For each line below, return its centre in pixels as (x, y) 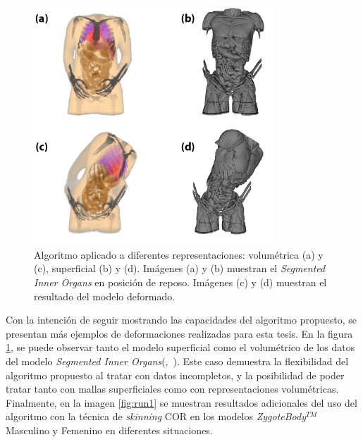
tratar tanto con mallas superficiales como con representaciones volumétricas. (172, 389)
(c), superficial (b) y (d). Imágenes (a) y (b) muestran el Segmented (180, 268)
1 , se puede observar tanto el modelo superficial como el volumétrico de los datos (180, 347)
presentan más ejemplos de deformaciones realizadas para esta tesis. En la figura (179, 333)
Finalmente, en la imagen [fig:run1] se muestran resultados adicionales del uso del (181, 402)
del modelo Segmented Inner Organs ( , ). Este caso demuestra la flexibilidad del (177, 361)
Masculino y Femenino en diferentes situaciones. (109, 430)
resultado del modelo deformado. (105, 296)
